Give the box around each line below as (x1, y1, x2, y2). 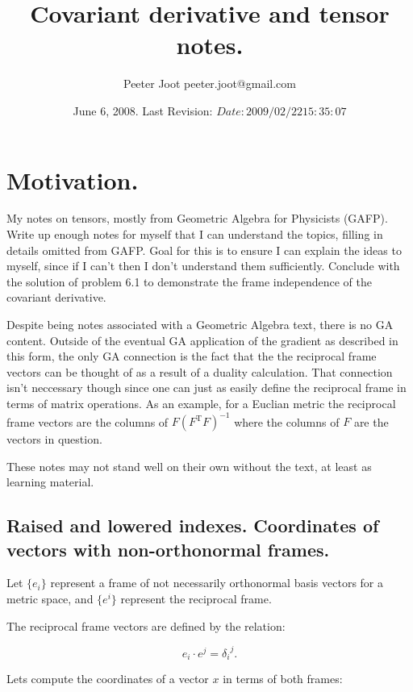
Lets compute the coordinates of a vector (6, 670, 209, 687)
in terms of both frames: (223, 670, 343, 687)
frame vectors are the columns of (6, 413, 169, 430)
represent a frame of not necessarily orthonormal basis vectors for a (50, 574, 384, 591)
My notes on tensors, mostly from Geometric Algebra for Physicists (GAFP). (6, 210, 388, 227)
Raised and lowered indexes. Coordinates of (6, 513, 379, 538)
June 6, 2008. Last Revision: (73, 102, 213, 119)
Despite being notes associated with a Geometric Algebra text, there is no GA (6, 316, 394, 332)
